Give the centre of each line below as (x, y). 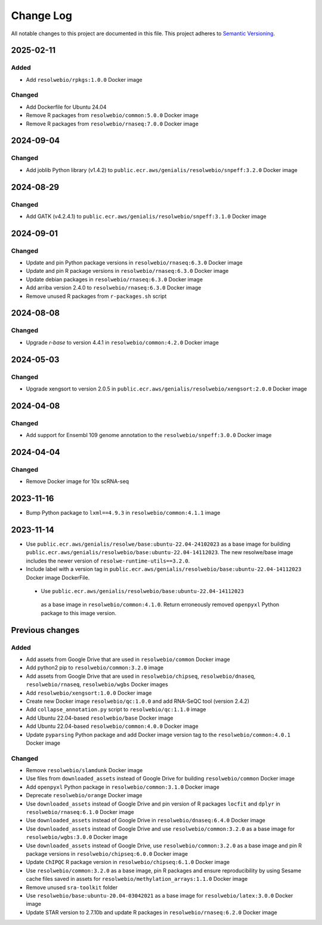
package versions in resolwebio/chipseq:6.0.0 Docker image (107, 853)
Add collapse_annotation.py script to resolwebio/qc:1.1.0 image (116, 709)
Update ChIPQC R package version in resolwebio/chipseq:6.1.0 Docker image (128, 862)
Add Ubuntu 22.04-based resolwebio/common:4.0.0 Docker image (112, 726)
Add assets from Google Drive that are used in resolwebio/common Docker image (128, 659)
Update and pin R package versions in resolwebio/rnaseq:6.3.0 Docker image (127, 271)
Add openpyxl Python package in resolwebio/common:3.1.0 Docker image (123, 787)
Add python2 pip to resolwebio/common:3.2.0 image (95, 668)
